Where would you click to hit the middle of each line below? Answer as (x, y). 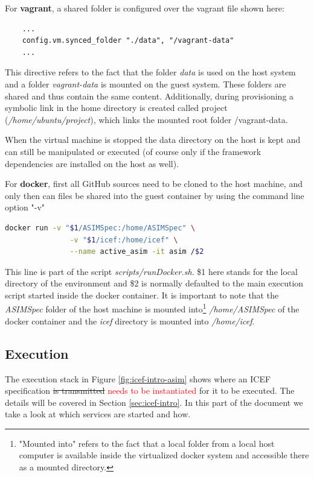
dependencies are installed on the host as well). (92, 163)
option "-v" (25, 207)
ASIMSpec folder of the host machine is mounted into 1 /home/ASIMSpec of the (152, 308)
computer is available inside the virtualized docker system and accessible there (164, 455)
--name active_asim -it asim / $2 (137, 252)
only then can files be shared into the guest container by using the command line (155, 195)
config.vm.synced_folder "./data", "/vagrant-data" (128, 41)
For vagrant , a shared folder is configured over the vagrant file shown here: (145, 8)
